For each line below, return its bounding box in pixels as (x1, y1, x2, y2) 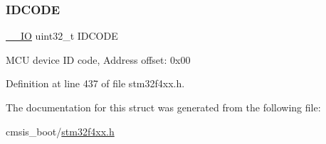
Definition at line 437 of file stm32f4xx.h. (6, 76, 185, 91)
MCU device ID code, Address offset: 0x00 (6, 52, 191, 67)
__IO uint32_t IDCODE (6, 28, 118, 43)
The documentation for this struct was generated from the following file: (6, 100, 321, 114)
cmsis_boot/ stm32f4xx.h (6, 123, 115, 138)
